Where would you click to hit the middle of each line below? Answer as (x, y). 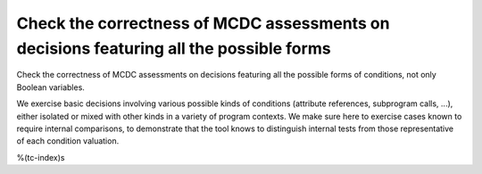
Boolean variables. (50, 87)
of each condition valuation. (68, 141)
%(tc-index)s (41, 157)
